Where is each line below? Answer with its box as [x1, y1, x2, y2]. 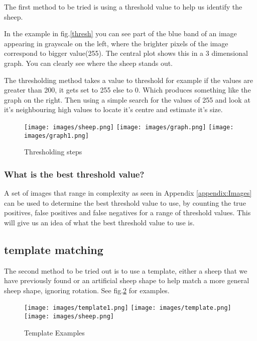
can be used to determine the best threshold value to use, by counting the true [4, 197, 246, 208]
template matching [4, 241, 103, 257]
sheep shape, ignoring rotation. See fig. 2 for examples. [4, 285, 170, 295]
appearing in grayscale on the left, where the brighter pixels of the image [4, 38, 228, 48]
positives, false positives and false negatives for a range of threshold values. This [4, 207, 251, 218]
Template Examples [24, 327, 85, 337]
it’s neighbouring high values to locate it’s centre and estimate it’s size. [4, 104, 223, 115]
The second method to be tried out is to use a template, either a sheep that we [4, 265, 247, 276]
